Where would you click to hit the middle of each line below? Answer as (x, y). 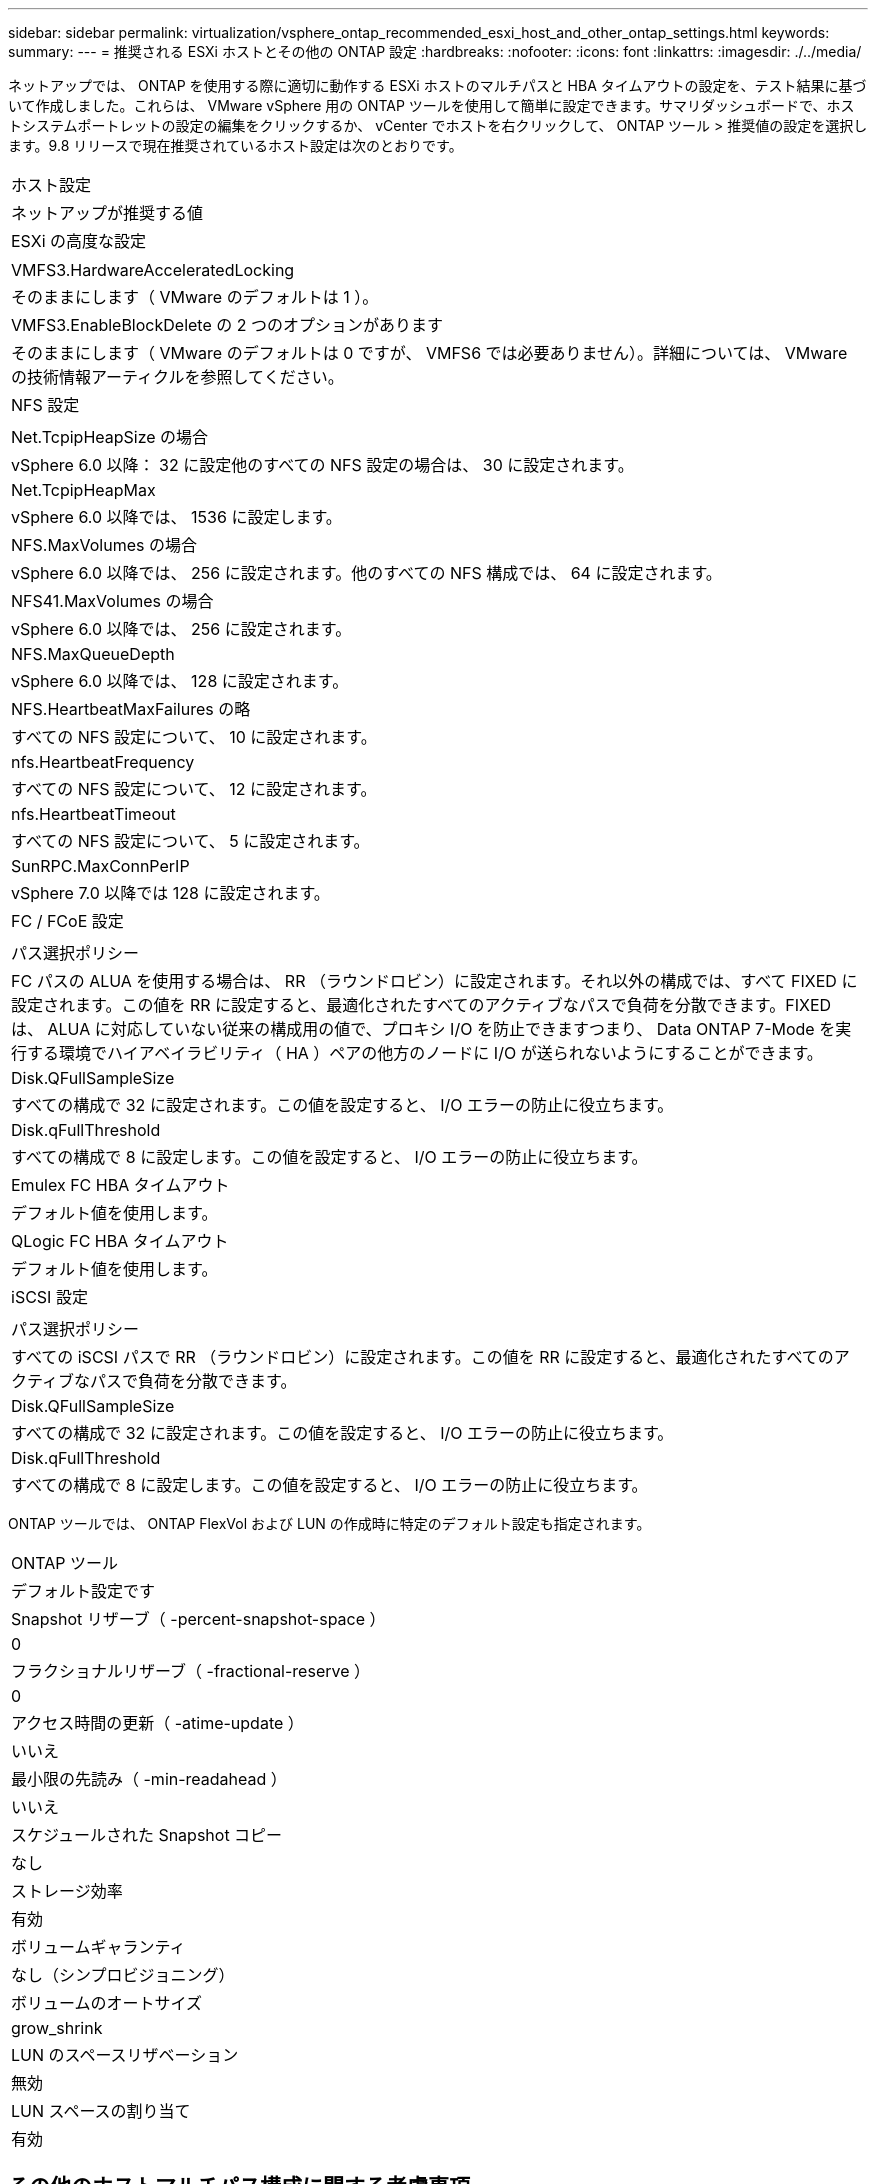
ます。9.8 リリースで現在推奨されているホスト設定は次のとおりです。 (235, 145)
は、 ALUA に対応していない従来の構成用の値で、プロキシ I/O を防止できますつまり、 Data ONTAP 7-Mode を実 (431, 1029)
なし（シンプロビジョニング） (123, 1975)
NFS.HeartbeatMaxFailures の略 (131, 709)
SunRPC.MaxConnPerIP (100, 866)
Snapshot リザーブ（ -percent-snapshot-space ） (198, 1619)
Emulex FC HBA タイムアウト (120, 1185)
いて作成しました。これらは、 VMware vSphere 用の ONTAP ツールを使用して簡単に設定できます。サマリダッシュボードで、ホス (431, 105)
